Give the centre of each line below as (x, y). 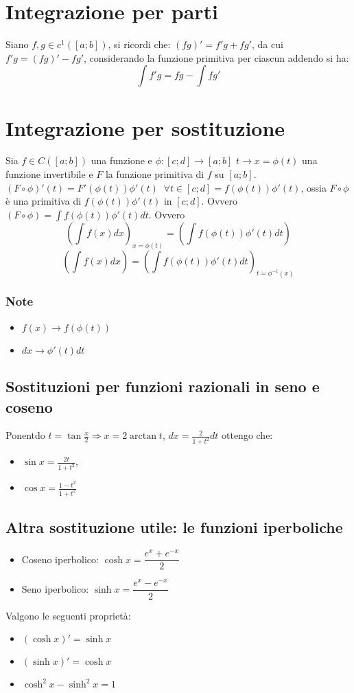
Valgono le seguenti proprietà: (68, 615)
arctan (143, 436)
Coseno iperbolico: (60, 559)
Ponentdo (25, 435)
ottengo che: (247, 435)
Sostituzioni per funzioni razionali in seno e (163, 386)
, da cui (268, 44)
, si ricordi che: (139, 44)
